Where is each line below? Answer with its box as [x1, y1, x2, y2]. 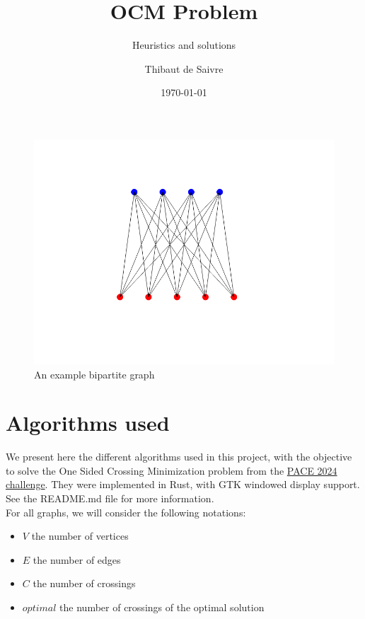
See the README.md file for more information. [6, 491, 214, 505]
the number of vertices [31, 528, 129, 543]
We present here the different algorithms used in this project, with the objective [6, 449, 352, 464]
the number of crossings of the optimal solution [59, 599, 265, 614]
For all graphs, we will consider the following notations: [6, 504, 246, 519]
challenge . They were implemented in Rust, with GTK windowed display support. [6, 477, 360, 492]
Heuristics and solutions [132, 37, 236, 52]
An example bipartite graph [34, 366, 155, 381]
